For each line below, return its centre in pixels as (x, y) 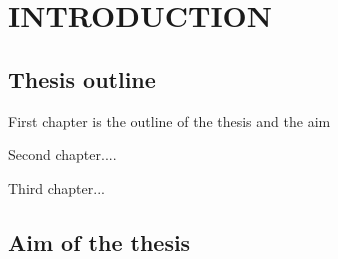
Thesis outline (82, 78)
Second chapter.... (62, 154)
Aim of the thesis (99, 241)
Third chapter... (56, 187)
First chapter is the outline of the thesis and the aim (169, 120)
